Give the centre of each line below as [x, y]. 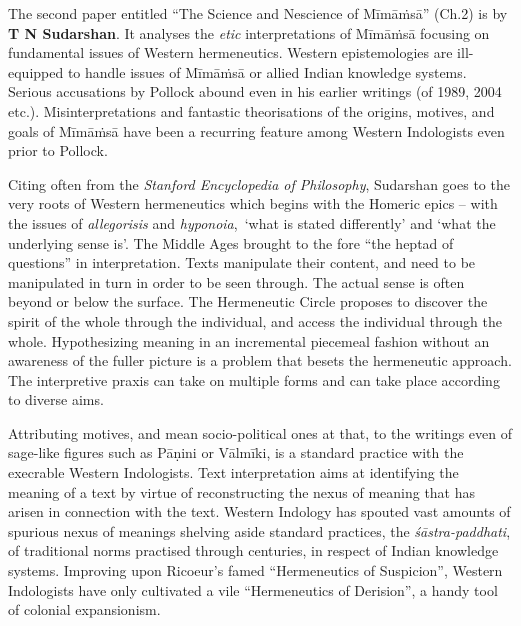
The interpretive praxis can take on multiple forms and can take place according [254, 379]
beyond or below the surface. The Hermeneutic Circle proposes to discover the [248, 301]
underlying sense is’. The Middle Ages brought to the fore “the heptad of [231, 242]
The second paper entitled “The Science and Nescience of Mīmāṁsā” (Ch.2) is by [258, 13]
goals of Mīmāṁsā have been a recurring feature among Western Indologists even [256, 130]
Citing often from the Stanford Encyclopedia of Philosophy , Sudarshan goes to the [259, 183]
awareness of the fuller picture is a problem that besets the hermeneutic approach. [260, 360]
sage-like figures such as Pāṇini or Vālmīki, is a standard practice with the [236, 452]
